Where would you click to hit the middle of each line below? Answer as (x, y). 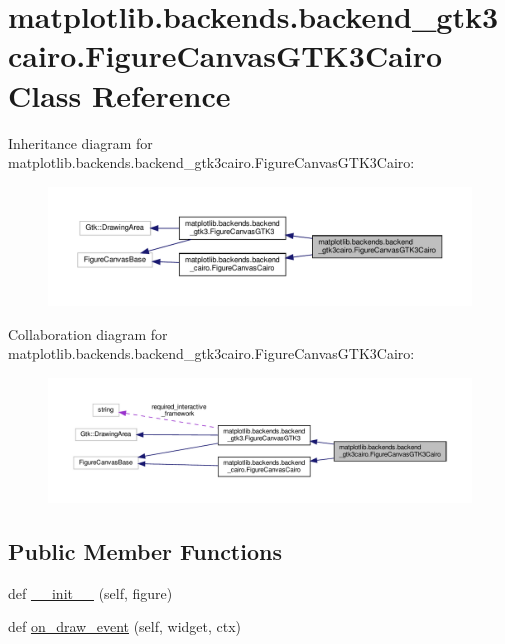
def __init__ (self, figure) (90, 592)
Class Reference (119, 94)
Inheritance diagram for (80, 142)
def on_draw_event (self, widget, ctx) (125, 626)
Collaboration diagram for (88, 333)
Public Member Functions (145, 550)
